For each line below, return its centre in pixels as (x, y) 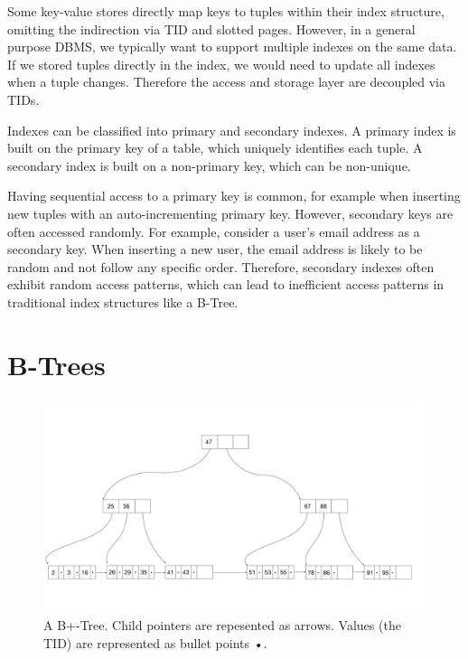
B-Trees (56, 364)
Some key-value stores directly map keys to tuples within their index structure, (226, 11)
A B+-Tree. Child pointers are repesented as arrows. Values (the (222, 625)
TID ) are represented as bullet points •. (155, 642)
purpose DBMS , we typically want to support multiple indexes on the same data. (232, 47)
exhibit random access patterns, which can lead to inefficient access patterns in (226, 284)
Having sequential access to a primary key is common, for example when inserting (234, 196)
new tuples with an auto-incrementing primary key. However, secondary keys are (230, 213)
